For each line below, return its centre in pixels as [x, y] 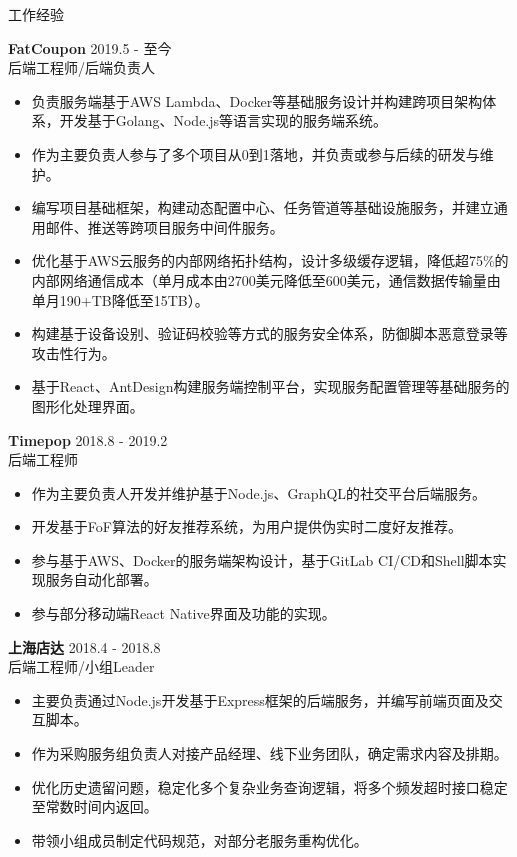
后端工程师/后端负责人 [81, 67]
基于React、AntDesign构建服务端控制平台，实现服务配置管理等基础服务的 [270, 386]
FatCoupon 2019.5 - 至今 [90, 47]
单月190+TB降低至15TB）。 [120, 299]
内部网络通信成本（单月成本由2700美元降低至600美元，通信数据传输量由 [266, 279]
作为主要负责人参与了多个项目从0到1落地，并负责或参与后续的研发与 [255, 153]
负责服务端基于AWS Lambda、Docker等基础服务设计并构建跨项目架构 [257, 100]
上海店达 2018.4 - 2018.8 [84, 646]
